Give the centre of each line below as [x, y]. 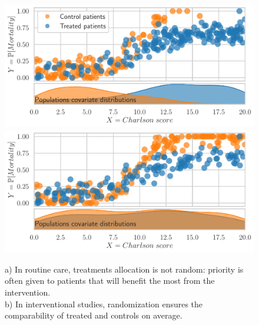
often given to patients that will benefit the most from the [110, 281]
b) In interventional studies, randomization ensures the [104, 304]
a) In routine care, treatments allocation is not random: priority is [124, 269]
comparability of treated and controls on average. [94, 315]
